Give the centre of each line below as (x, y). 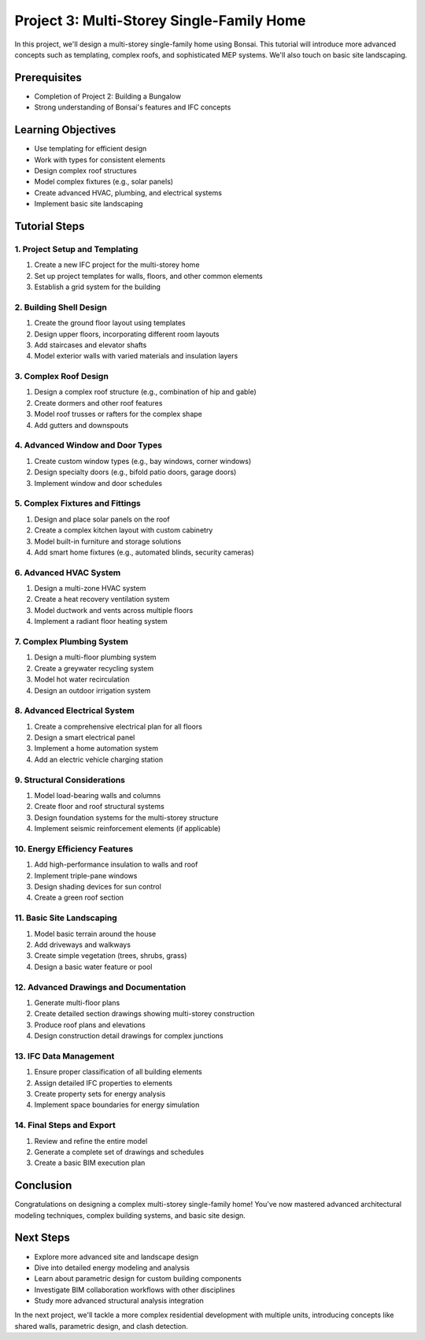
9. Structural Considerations (70, 780)
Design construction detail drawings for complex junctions (129, 1036)
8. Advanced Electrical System (75, 711)
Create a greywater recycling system (94, 668)
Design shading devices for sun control (98, 887)
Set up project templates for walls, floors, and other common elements (149, 276)
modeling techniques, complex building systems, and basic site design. (130, 1215)
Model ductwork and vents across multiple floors (114, 610)
